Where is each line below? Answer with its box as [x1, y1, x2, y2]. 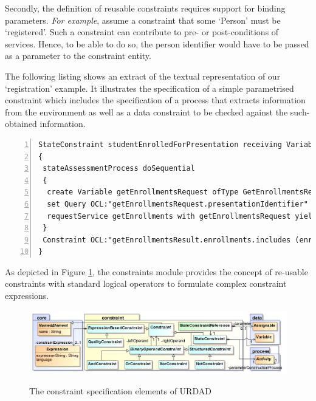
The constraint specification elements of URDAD [29, 385, 211, 397]
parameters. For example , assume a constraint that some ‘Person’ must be [5, 13, 281, 26]
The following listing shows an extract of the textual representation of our [5, 69, 281, 82]
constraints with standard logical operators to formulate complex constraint [5, 277, 287, 290]
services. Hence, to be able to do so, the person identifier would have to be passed [5, 37, 309, 50]
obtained [5, 117, 37, 130]
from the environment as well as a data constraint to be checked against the [5, 105, 288, 118]
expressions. [5, 289, 49, 302]
